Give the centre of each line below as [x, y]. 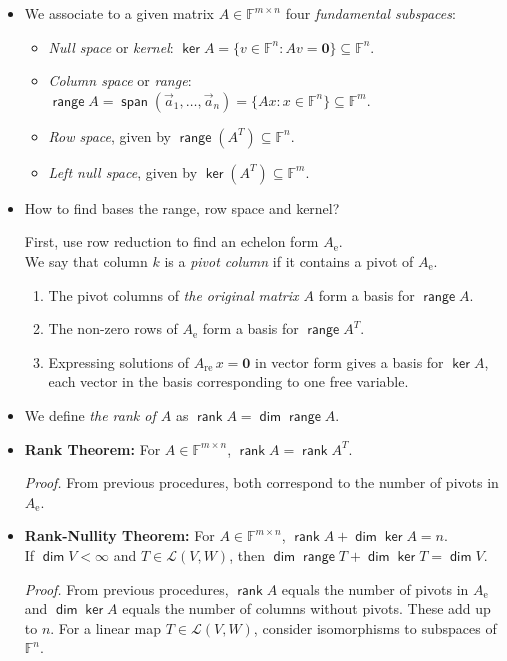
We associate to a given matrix [119, 13]
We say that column [86, 260]
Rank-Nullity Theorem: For [119, 535]
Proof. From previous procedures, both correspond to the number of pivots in [261, 482]
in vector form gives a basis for [349, 361]
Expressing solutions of [119, 361]
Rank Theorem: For [92, 448]
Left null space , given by [123, 171]
